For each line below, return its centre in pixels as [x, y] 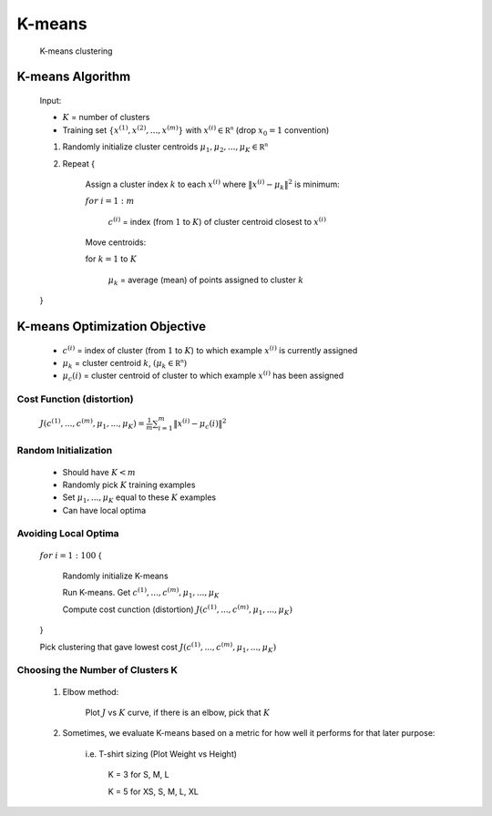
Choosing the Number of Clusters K [97, 670]
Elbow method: [91, 691]
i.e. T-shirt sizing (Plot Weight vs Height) [161, 754]
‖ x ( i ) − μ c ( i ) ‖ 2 [200, 424]
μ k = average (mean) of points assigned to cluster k [206, 280]
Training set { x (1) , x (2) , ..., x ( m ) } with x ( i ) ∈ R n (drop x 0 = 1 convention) [196, 131]
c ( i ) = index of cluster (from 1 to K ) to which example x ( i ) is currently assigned [210, 350]
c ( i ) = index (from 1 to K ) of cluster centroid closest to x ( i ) [217, 221]
